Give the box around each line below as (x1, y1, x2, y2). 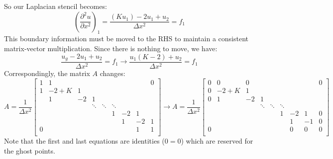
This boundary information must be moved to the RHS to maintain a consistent (4, 33, 248, 44)
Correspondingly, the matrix (4, 68, 90, 79)
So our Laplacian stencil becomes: (4, 1, 107, 11)
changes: (100, 68, 125, 79)
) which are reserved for (181, 135, 253, 146)
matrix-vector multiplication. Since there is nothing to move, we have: (4, 43, 218, 53)
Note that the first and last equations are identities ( (4, 135, 165, 146)
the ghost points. (4, 145, 55, 156)
